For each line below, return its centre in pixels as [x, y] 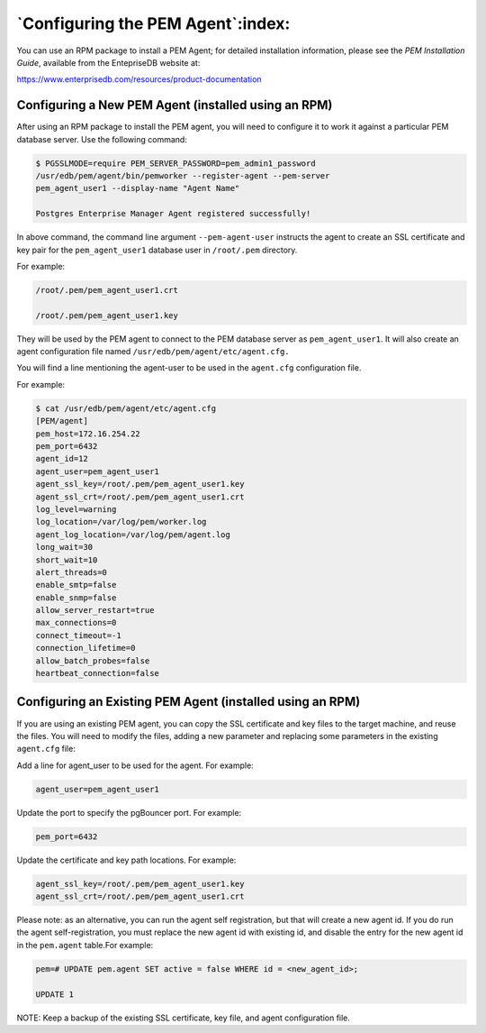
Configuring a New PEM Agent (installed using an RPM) [175, 105]
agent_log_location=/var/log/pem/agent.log [133, 535]
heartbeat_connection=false [97, 673]
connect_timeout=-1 [78, 635]
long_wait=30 [64, 547]
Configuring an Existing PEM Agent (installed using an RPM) [189, 702]
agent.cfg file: [46, 749]
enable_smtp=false [76, 585]
